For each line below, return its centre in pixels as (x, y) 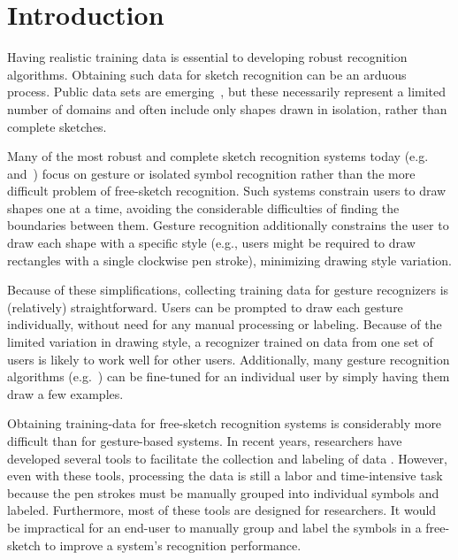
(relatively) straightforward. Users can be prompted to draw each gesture (205, 307)
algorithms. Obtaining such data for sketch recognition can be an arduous (207, 74)
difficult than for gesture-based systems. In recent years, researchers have (205, 441)
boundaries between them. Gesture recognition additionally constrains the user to (228, 225)
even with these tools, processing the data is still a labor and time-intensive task (225, 476)
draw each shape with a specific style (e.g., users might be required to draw (211, 243)
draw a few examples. (65, 393)
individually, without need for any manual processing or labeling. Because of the (225, 324)
